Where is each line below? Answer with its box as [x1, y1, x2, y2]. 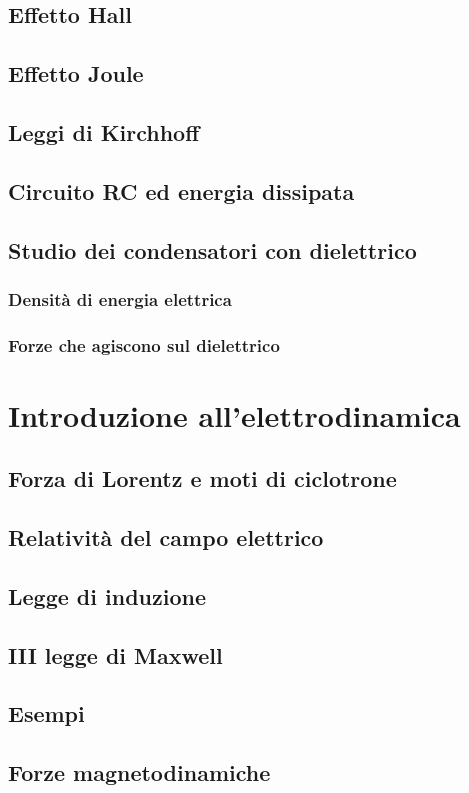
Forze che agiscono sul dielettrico [8, 332, 280, 357]
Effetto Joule [8, 58, 144, 89]
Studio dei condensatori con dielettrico [8, 234, 417, 265]
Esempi [8, 698, 85, 729]
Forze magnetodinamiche [8, 757, 271, 788]
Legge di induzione [8, 580, 206, 611]
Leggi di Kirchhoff [8, 116, 200, 147]
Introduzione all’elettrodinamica [8, 394, 461, 435]
